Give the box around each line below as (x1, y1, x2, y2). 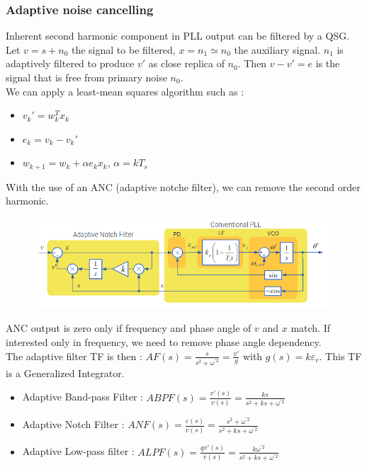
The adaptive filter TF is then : (6, 348, 142, 363)
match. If (290, 321, 331, 335)
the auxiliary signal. (234, 42, 321, 57)
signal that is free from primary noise (6, 70, 167, 84)
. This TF (319, 348, 362, 363)
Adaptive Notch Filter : (22, 417, 125, 432)
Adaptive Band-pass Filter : (22, 389, 143, 404)
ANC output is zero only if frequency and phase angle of (6, 321, 252, 335)
